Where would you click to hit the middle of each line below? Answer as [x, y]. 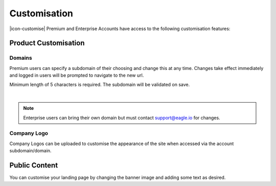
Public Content [34, 165]
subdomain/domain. [30, 151]
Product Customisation [47, 43]
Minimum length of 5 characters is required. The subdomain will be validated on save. [100, 85]
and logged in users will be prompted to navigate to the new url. [77, 75]
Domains [21, 58]
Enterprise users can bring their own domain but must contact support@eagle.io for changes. [122, 118]
